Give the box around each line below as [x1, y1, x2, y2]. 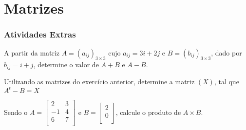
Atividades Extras [4, 28, 76, 40]
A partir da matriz [4, 47, 60, 57]
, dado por [211, 47, 242, 57]
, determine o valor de [33, 59, 99, 70]
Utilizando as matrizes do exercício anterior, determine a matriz [4, 76, 195, 86]
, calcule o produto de [115, 107, 181, 117]
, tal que [214, 76, 239, 86]
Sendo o [4, 107, 28, 117]
